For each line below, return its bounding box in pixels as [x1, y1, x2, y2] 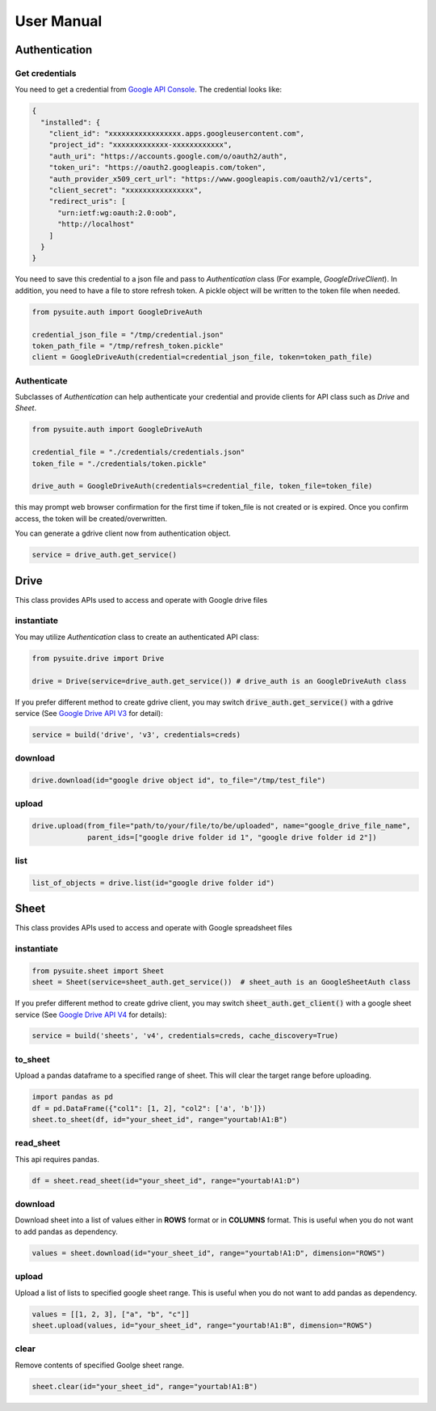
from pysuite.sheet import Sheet [31, 966, 165, 975]
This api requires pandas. [15, 1154, 100, 1164]
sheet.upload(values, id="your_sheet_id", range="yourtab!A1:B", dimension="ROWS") [31, 1320, 373, 1330]
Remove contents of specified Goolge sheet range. [15, 1360, 185, 1370]
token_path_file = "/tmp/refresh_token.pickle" [31, 341, 224, 350]
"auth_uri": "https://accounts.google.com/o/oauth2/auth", [48, 151, 288, 161]
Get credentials [15, 67, 77, 78]
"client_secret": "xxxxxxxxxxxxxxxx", [48, 186, 203, 195]
